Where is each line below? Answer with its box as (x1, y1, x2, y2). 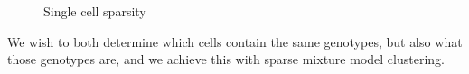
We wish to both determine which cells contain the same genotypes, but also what (7, 32, 463, 51)
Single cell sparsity (43, 2, 146, 20)
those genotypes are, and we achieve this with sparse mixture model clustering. (7, 50, 445, 69)
